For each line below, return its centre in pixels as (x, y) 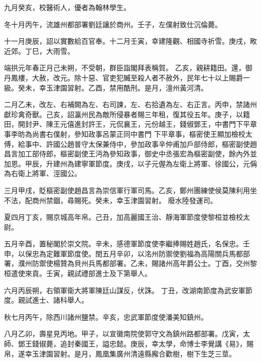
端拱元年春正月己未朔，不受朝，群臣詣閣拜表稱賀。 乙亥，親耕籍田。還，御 (128, 68)
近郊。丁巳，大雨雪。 (39, 51)
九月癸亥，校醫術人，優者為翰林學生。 (67, 7)
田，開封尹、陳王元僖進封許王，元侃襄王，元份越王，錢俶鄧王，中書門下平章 (130, 124)
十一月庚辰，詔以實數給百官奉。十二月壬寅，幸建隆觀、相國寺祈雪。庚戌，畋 (130, 41)
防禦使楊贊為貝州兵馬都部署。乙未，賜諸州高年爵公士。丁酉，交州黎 (144, 263)
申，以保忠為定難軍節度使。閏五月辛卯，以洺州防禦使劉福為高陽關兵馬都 (123, 253)
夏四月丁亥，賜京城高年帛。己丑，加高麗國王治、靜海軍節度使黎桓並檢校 (123, 217)
